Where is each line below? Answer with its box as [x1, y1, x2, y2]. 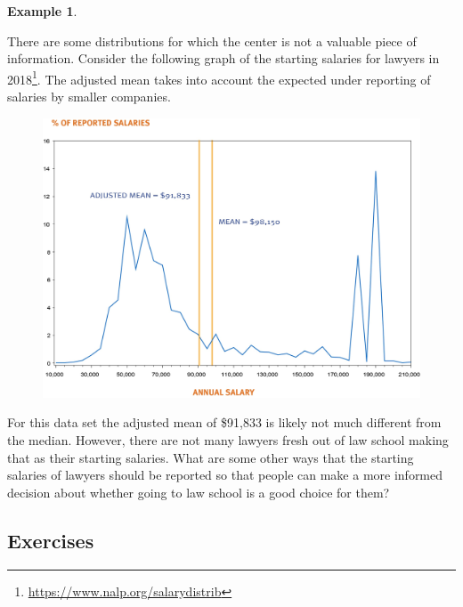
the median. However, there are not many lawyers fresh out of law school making [7, 431, 449, 449]
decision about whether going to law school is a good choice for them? [7, 482, 390, 501]
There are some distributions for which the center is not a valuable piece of [7, 31, 417, 50]
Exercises [7, 526, 94, 554]
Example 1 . [7, 2, 77, 20]
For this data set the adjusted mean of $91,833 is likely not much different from [7, 413, 442, 432]
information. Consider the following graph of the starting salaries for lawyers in [7, 49, 440, 68]
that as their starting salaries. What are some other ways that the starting [7, 448, 414, 466]
